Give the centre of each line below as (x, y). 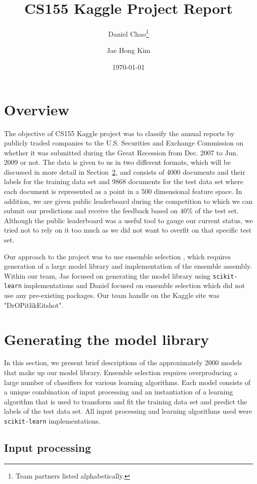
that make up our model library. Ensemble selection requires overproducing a (121, 372)
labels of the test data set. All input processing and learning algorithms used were (128, 411)
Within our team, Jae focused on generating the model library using (107, 275)
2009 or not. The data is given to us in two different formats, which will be (117, 162)
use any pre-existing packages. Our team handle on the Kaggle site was (112, 295)
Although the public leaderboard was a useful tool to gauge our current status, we (128, 220)
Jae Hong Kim (128, 50)
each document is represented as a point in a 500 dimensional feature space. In (123, 191)
